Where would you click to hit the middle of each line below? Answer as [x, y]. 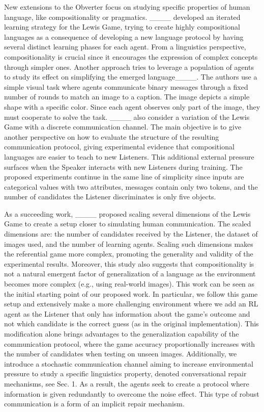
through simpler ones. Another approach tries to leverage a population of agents [129, 67]
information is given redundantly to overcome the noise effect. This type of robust [132, 393]
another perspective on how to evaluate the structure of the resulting [112, 136]
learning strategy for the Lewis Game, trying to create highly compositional [122, 27]
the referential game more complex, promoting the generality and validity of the [129, 254]
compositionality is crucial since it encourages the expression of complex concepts [131, 56]
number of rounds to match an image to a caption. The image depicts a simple [127, 97]
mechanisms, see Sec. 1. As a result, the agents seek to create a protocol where [127, 383]
